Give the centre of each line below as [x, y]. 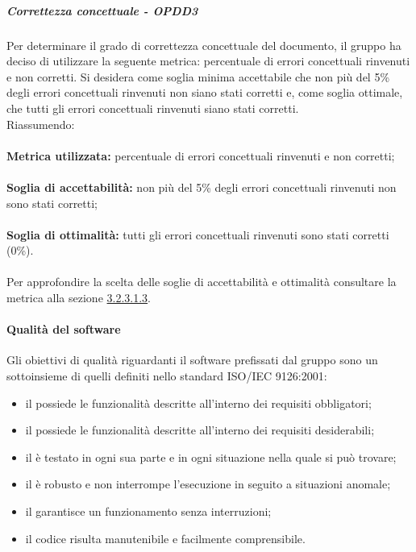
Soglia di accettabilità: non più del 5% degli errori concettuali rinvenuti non [202, 187]
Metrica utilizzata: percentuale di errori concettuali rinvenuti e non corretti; [201, 155]
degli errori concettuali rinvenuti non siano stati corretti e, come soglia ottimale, [205, 92]
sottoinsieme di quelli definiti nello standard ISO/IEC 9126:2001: [167, 376]
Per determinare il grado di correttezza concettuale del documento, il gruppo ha [204, 45]
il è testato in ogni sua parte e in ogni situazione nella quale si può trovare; [211, 457]
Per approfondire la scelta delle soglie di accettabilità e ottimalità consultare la [202, 282]
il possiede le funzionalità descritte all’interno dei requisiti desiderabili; [200, 430]
